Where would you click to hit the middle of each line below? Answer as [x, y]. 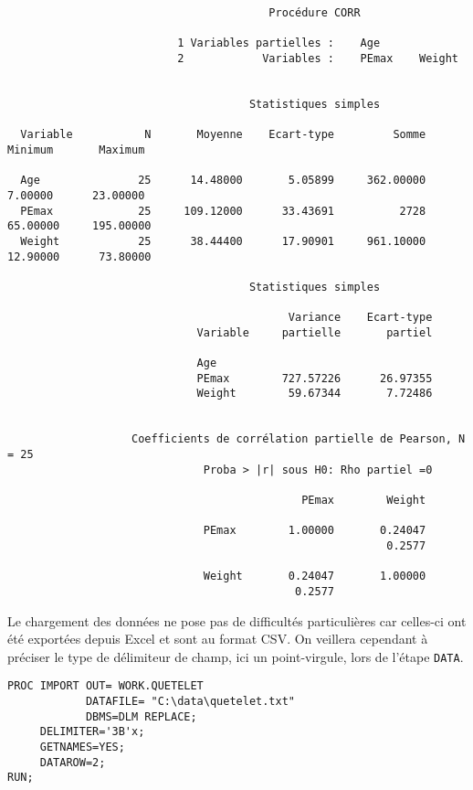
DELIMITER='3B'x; [92, 732]
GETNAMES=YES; [82, 747]
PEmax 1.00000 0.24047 [315, 531]
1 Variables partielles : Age [279, 43]
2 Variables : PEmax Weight [318, 58]
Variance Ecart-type [360, 318]
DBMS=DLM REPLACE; [141, 716]
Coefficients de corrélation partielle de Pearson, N [299, 439]
